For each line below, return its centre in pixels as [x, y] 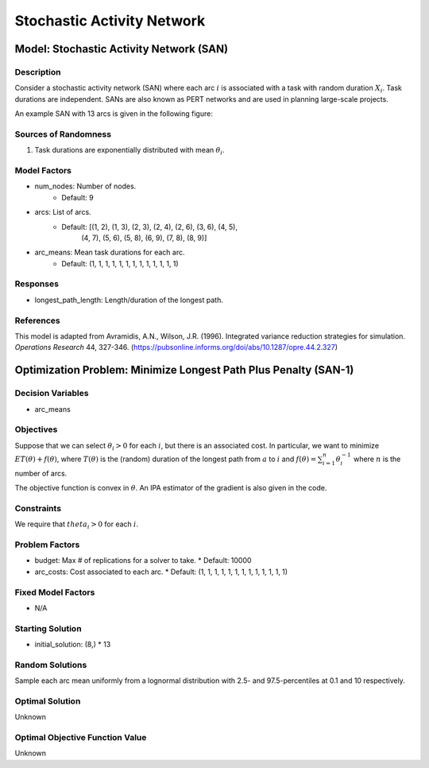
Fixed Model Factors [55, 592]
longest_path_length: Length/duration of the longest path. [129, 300]
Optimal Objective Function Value [81, 738]
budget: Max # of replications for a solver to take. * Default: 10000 [143, 560]
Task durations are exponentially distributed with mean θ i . [129, 151]
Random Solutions [51, 665]
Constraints [38, 508]
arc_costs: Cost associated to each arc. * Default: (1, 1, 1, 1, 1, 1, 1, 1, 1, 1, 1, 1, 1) [161, 572]
